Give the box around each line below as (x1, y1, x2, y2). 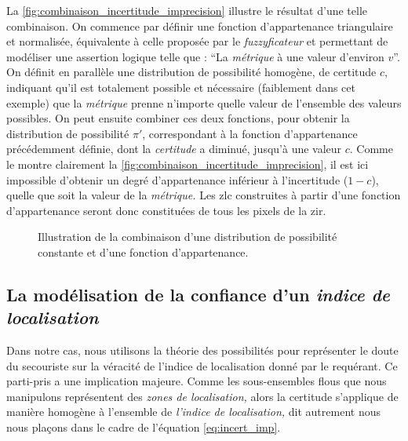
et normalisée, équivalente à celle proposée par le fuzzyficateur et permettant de (6, 33, 388, 49)
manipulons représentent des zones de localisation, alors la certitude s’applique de (6, 388, 399, 404)
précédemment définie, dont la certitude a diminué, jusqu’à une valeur (6, 140, 342, 157)
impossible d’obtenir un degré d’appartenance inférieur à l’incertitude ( (6, 171, 348, 188)
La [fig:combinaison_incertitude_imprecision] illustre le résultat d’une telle (6, 2, 367, 18)
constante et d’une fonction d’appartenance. (38, 243, 249, 260)
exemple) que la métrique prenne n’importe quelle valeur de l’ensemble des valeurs (6, 94, 402, 111)
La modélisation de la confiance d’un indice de (6, 282, 391, 306)
